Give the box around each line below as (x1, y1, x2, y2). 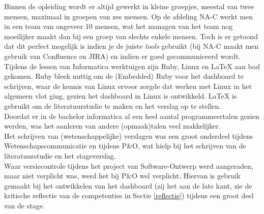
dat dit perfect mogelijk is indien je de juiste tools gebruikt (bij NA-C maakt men (4, 41, 259, 51)
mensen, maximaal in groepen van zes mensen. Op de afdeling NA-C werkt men (4, 11, 253, 21)
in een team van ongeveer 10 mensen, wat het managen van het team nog (4, 21, 233, 32)
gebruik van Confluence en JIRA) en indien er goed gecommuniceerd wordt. (4, 50, 241, 61)
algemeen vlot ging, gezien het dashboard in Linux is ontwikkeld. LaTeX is (4, 90, 237, 101)
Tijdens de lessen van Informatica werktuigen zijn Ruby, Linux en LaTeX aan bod (4, 60, 260, 71)
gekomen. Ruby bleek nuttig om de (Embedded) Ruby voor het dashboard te (4, 71, 244, 81)
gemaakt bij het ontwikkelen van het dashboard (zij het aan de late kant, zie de (4, 180, 252, 191)
